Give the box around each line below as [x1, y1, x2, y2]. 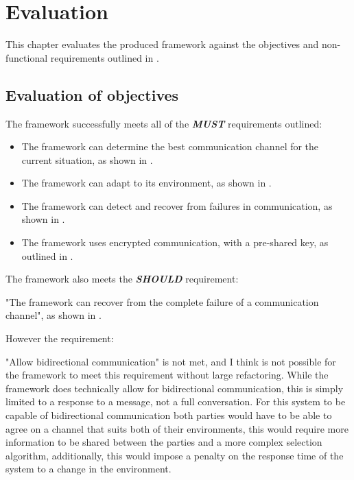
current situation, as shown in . [21, 152, 153, 167]
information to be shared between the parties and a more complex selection [5, 435, 322, 449]
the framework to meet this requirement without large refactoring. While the [5, 368, 329, 382]
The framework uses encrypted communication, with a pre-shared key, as [21, 235, 329, 250]
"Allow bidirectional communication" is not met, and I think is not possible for [5, 354, 336, 368]
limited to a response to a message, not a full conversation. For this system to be [5, 394, 346, 409]
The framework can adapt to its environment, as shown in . [21, 176, 272, 190]
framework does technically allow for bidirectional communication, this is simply [5, 381, 344, 395]
